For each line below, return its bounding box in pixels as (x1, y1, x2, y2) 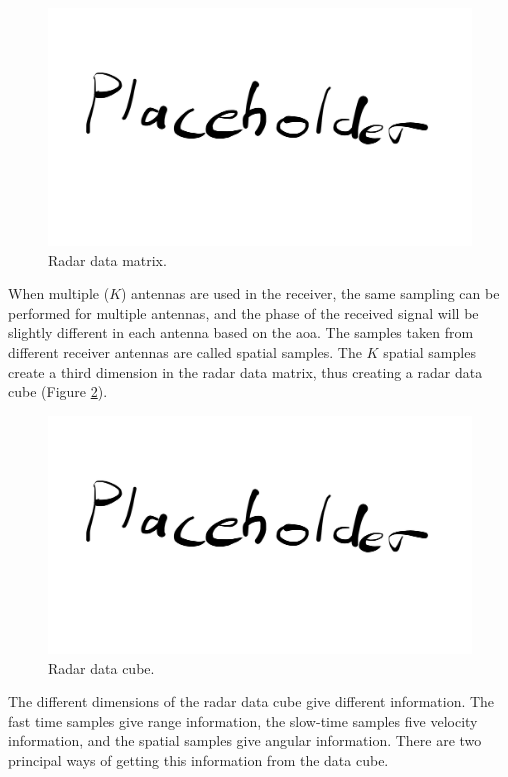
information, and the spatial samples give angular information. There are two (8, 730, 482, 751)
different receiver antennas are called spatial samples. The (8, 342, 362, 363)
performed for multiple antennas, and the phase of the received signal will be (8, 302, 479, 323)
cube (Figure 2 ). (8, 381, 108, 402)
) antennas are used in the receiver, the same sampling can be (121, 283, 500, 304)
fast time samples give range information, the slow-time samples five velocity (8, 710, 478, 731)
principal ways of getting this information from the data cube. (8, 749, 389, 770)
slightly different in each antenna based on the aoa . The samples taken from (8, 322, 474, 343)
